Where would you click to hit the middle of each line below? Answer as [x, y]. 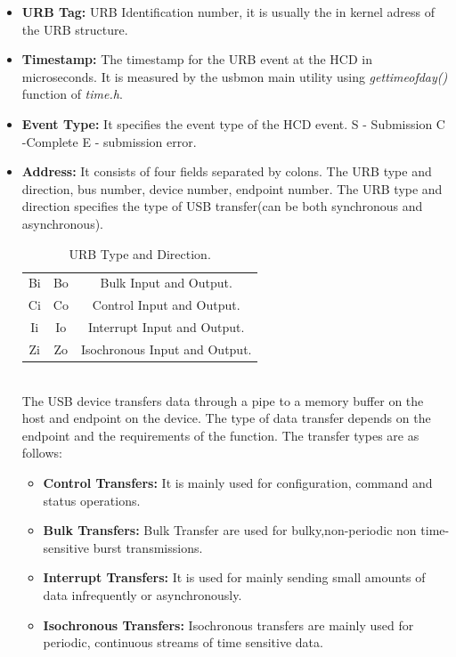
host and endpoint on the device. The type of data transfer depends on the [226, 418]
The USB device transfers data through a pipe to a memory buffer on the [223, 400]
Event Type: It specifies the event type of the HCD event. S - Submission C [233, 123]
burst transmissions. [148, 547]
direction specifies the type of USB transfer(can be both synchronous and [222, 206]
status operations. [92, 500]
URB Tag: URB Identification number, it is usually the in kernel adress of [228, 12]
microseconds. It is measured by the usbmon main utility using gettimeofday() [235, 76]
